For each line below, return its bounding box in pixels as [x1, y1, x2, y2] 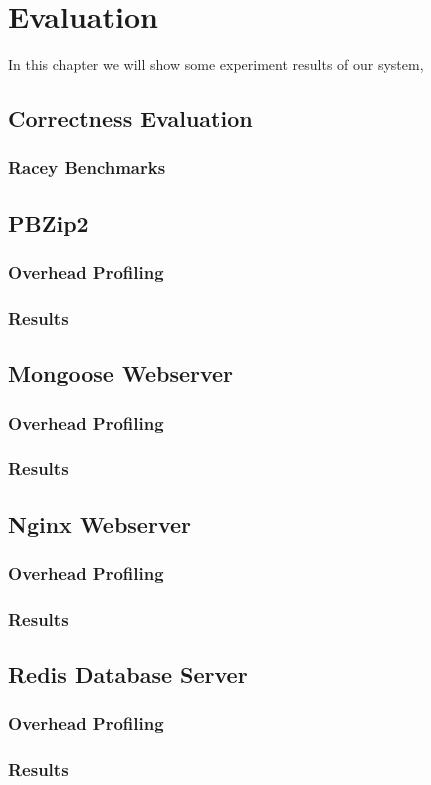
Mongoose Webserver [8, 358, 234, 389]
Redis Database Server [8, 659, 248, 690]
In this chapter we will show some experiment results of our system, [8, 54, 424, 75]
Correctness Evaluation [8, 103, 253, 134]
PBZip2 [8, 207, 89, 238]
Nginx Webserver [8, 508, 191, 539]
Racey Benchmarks [8, 155, 166, 180]
